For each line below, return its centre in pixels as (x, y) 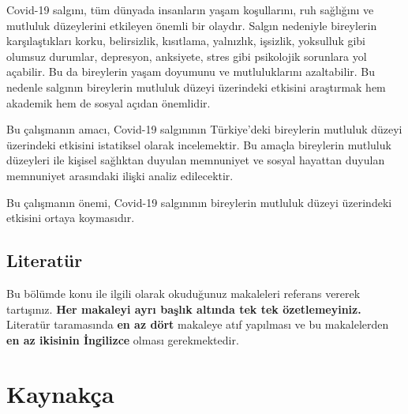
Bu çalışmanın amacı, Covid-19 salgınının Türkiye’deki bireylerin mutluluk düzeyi (204, 129)
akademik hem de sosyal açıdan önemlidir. (109, 102)
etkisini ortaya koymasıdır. (71, 218)
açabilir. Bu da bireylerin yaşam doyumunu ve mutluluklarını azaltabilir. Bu (191, 72)
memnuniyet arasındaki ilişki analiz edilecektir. (120, 175)
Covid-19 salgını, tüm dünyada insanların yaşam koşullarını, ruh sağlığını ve (190, 9)
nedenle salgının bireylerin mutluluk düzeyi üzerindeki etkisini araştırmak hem (196, 87)
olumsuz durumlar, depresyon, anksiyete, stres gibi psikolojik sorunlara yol (187, 56)
